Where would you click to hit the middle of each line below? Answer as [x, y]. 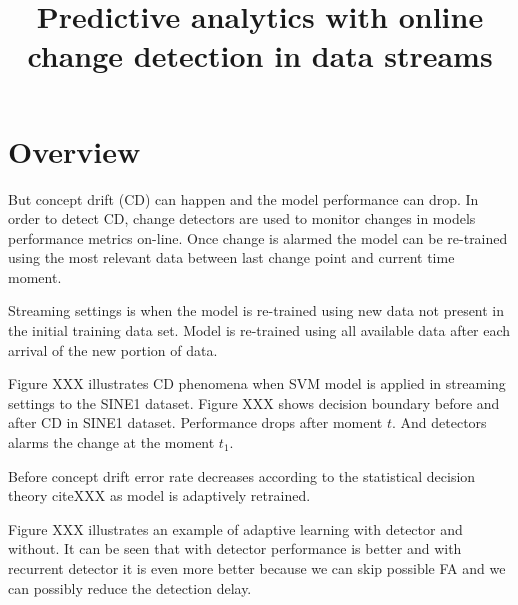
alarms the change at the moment [111, 442]
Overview [74, 150]
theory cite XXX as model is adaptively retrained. [159, 495]
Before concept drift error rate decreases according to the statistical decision [242, 475]
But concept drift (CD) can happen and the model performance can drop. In [243, 198]
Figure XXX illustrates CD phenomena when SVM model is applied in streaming [257, 383]
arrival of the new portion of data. [113, 349]
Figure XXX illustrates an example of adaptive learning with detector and [235, 528]
